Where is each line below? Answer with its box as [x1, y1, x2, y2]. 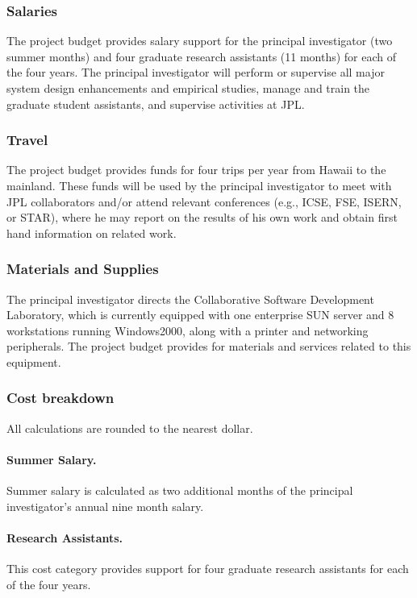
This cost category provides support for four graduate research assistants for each [6, 560, 409, 577]
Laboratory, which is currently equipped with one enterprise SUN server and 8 [6, 306, 394, 323]
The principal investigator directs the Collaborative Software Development [6, 290, 374, 307]
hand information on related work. [6, 224, 177, 241]
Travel [6, 130, 48, 150]
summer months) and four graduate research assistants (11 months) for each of [6, 48, 397, 64]
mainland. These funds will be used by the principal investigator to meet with [6, 177, 392, 193]
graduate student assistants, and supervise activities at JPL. [6, 95, 305, 112]
